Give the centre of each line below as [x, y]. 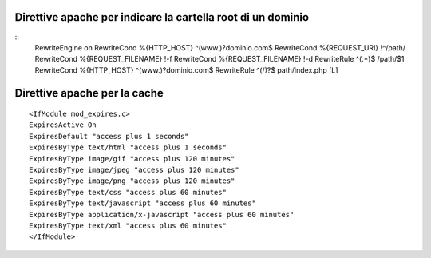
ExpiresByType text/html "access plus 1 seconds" [128, 147]
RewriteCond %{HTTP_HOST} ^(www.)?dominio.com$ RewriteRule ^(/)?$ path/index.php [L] [186, 70]
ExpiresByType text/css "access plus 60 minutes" [128, 192]
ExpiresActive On [63, 125]
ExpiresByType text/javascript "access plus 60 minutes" [143, 203]
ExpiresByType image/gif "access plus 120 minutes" [132, 159]
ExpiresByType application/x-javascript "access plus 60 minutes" [162, 214]
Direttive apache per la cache [89, 93]
